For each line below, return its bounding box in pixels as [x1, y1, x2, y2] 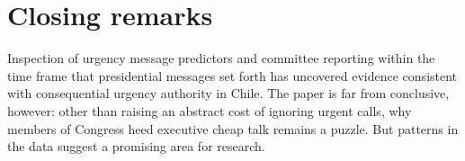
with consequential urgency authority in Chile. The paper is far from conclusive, [7, 84, 450, 103]
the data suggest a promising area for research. [7, 137, 265, 156]
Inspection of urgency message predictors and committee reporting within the [7, 49, 435, 67]
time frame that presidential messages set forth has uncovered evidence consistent [7, 66, 458, 85]
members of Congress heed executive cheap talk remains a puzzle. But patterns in [7, 119, 459, 138]
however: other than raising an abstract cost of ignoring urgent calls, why [7, 101, 412, 120]
